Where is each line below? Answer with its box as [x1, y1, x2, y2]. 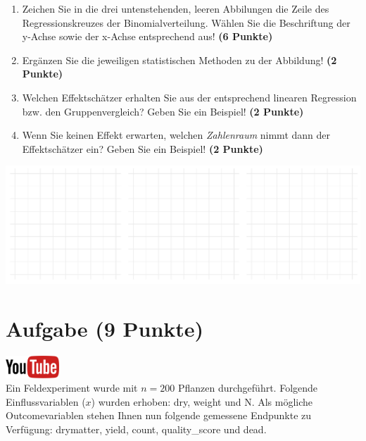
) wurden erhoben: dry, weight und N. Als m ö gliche [91, 394, 313, 409]
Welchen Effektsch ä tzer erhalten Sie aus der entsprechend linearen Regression [22, 89, 357, 104]
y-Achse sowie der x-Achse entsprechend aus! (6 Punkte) [22, 29, 273, 44]
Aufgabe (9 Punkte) [6, 313, 204, 342]
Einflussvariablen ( [6, 394, 86, 409]
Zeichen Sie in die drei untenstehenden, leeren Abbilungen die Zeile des [22, 1, 329, 15]
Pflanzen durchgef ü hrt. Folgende [177, 380, 318, 395]
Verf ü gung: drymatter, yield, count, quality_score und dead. [6, 422, 267, 437]
